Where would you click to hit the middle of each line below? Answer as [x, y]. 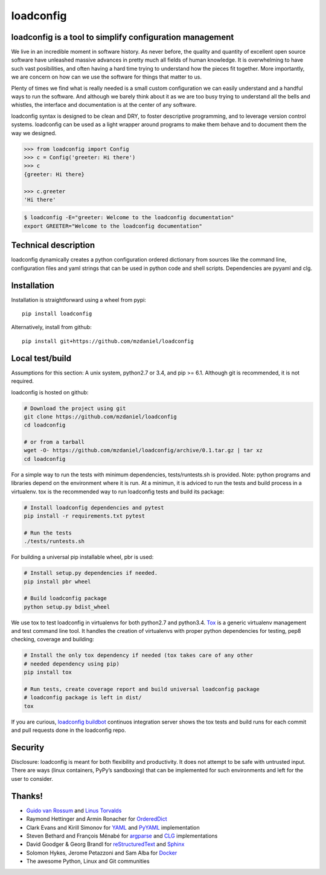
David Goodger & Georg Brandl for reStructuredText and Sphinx [105, 844]
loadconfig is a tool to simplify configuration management [123, 37]
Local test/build [41, 358]
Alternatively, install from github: [51, 327]
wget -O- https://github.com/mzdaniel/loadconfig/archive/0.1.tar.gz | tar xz [143, 450]
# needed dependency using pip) [72, 664]
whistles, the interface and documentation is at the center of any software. [104, 105]
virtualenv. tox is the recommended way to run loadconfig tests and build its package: [118, 492]
